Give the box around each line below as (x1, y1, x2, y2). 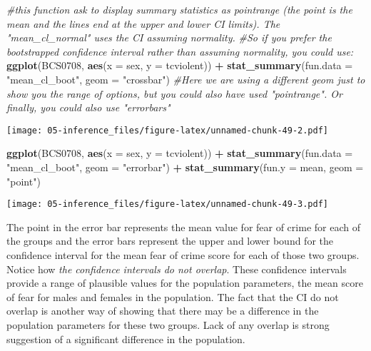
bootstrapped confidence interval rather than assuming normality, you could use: (6, 44, 354, 58)
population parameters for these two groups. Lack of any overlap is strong (6, 317, 330, 332)
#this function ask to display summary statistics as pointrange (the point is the (6, 2, 352, 16)
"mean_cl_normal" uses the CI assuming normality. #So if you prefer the (6, 30, 332, 45)
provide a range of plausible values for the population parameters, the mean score (6, 275, 363, 290)
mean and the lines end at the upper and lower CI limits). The (6, 16, 280, 31)
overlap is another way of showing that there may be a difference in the (6, 303, 319, 318)
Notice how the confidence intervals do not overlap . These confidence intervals (6, 261, 347, 276)
